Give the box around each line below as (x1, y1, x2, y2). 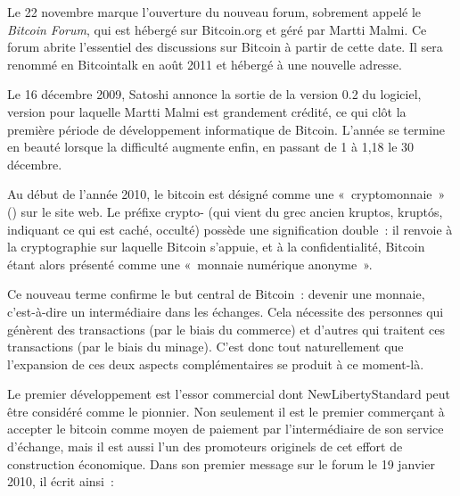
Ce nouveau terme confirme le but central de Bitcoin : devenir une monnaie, (7, 285, 425, 303)
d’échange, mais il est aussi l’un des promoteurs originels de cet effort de (7, 437, 403, 456)
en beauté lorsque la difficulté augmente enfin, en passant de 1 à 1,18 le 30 (7, 137, 415, 156)
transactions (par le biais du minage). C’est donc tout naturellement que (7, 337, 404, 356)
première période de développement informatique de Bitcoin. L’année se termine (7, 120, 446, 138)
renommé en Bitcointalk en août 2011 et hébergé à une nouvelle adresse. (7, 54, 402, 73)
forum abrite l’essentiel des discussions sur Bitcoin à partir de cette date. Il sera (7, 37, 443, 56)
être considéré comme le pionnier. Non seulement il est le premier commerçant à (7, 401, 445, 420)
